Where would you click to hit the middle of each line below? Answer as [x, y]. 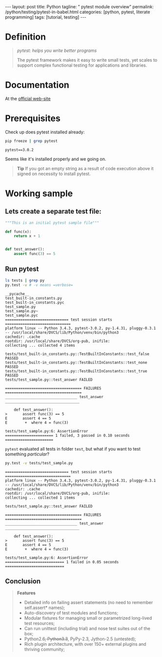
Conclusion [23, 581]
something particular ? [27, 454]
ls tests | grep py [25, 280]
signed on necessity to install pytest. [54, 174]
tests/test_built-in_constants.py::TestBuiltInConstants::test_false [77, 354]
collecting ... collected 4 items [40, 345]
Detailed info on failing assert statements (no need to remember [89, 603]
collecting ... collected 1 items [40, 498]
